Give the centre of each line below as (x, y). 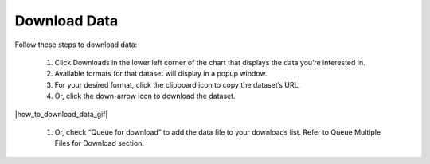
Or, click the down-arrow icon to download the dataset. (145, 96)
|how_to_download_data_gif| (61, 114)
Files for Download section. (100, 143)
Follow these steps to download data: (76, 45)
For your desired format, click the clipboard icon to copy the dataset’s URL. (178, 84)
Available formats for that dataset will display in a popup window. (161, 74)
